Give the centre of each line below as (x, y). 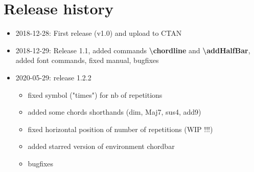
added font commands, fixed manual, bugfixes (87, 60)
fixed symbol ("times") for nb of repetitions (95, 94)
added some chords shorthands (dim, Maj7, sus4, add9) (114, 112)
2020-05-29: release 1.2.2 (53, 77)
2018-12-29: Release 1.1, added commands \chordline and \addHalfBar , (133, 50)
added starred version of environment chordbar (101, 146)
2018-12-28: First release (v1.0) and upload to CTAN (99, 33)
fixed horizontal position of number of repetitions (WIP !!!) (120, 129)
